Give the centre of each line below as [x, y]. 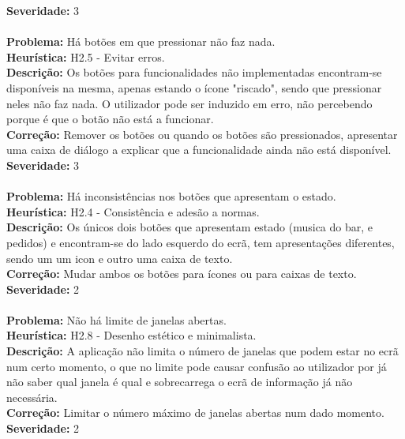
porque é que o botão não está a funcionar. [110, 119]
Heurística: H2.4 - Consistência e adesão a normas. [133, 211]
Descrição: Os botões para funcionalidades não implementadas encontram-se [194, 72]
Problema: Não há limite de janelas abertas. [116, 319]
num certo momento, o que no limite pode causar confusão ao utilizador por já [197, 366]
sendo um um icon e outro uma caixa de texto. [120, 258]
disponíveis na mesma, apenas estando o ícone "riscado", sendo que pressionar [194, 87]
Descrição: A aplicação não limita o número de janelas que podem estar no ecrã [202, 351]
